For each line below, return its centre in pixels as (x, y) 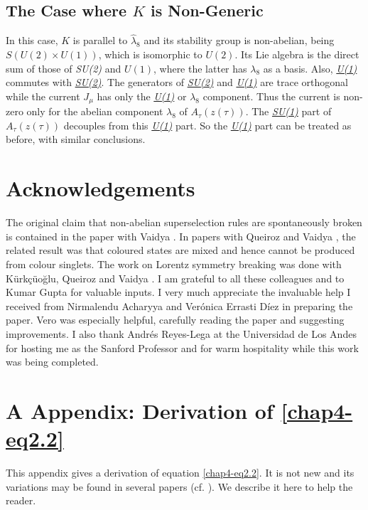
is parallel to (100, 40)
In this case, (32, 40)
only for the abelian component (95, 111)
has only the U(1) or (142, 96)
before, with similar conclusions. (76, 139)
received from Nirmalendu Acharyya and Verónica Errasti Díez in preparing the (179, 306)
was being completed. (52, 362)
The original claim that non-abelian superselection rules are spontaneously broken (184, 222)
